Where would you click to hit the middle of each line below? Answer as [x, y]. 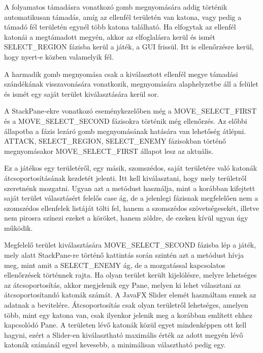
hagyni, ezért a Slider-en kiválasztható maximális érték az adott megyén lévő [124, 334]
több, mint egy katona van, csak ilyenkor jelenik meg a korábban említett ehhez [128, 315]
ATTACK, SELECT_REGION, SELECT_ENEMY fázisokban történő [115, 141]
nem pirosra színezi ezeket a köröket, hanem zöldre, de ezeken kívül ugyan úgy [126, 218]
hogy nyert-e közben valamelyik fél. [59, 56]
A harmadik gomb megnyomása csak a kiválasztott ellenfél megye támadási [121, 74]
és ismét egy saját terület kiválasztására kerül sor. [82, 93]
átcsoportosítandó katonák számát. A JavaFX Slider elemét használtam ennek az [130, 295]
